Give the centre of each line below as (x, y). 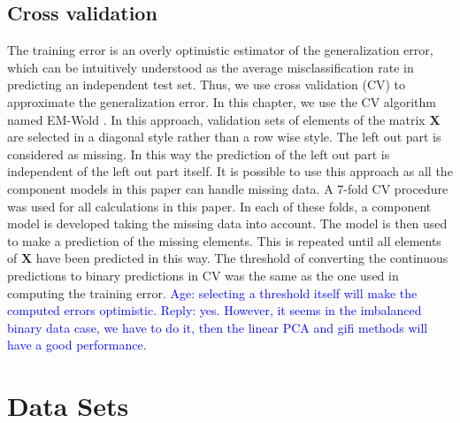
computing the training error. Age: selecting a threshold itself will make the (212, 292)
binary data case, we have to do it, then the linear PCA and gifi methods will (218, 327)
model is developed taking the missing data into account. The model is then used (227, 223)
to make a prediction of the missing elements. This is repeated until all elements (224, 240)
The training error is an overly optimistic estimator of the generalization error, (220, 50)
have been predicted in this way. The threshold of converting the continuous (242, 258)
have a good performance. (77, 345)
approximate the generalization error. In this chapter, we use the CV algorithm (222, 101)
